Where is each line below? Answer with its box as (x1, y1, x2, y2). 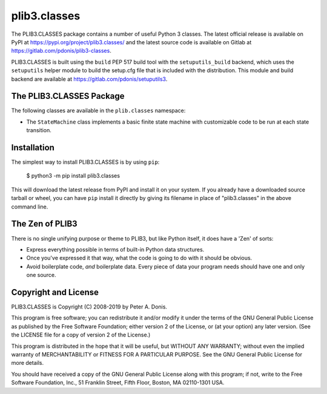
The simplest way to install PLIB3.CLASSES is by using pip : (11, 158, 160, 166)
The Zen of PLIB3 (11, 219, 78, 229)
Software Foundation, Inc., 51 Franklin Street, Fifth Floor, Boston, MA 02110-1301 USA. (11, 379, 225, 386)
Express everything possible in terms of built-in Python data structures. (26, 245, 205, 253)
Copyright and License (11, 287, 99, 297)
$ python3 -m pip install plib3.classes (26, 172, 121, 179)
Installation (11, 142, 54, 153)
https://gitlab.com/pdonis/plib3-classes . (11, 47, 111, 55)
